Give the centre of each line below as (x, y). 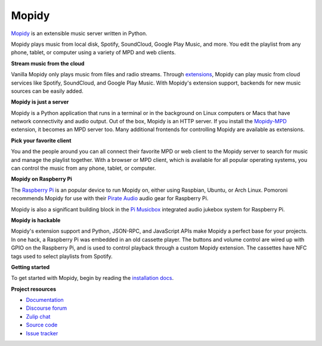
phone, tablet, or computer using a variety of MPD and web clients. (93, 52)
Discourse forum (47, 308)
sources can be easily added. (47, 91)
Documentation (45, 300)
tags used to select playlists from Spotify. (62, 256)
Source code (42, 325)
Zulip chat (38, 316)
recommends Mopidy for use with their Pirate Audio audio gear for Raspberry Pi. (110, 198)
